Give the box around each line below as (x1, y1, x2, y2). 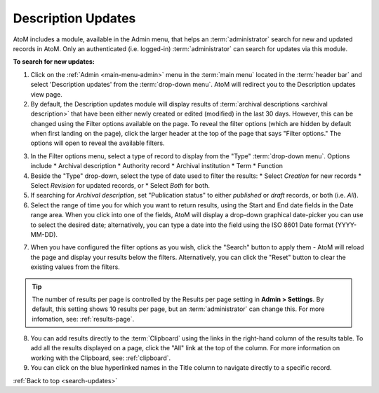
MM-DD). (30, 230, 58, 238)
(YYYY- (335, 221, 357, 229)
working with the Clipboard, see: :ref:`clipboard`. (30, 354, 171, 362)
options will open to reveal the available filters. (30, 139, 165, 147)
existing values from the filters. (30, 263, 121, 271)
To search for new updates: (13, 57, 95, 66)
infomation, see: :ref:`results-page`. (32, 315, 135, 323)
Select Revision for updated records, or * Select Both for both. (30, 181, 211, 190)
